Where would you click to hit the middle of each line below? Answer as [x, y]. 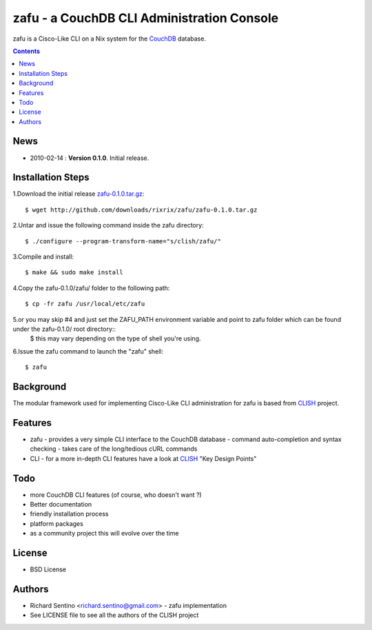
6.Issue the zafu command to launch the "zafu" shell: [88, 351]
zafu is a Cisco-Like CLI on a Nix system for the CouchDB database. [110, 39]
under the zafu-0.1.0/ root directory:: [64, 329]
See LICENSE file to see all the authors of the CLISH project [114, 615]
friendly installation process [69, 514]
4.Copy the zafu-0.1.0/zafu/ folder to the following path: [91, 288]
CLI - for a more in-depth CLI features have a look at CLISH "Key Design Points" [143, 458]
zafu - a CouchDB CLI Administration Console [146, 18]
